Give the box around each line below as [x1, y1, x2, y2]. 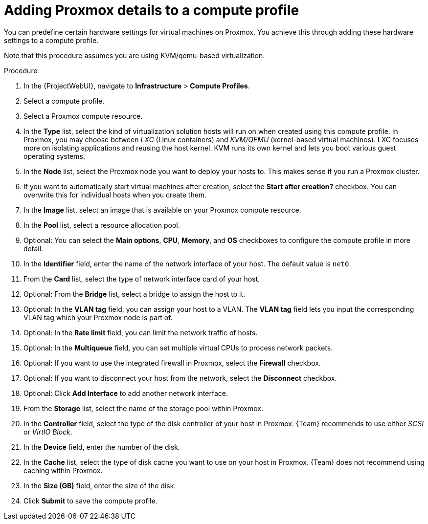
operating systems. [23, 152, 85, 160]
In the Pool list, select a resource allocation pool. [23, 220, 180, 229]
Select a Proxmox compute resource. [23, 111, 143, 120]
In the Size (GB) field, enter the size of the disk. [23, 481, 176, 490]
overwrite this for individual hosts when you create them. [23, 190, 207, 199]
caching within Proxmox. [23, 466, 103, 475]
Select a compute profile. [23, 96, 105, 105]
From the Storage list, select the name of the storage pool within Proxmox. [23, 404, 263, 413]
